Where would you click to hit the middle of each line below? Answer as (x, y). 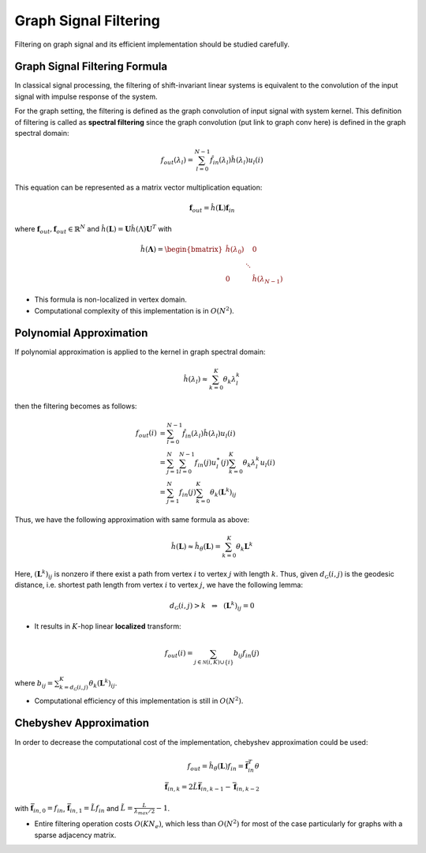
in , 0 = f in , (49, 809)
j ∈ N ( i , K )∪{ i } (214, 663)
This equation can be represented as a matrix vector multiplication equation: (138, 187)
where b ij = (34, 684)
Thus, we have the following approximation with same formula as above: (132, 520)
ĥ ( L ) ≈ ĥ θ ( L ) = (196, 547)
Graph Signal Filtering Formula (91, 67)
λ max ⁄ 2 (145, 812)
